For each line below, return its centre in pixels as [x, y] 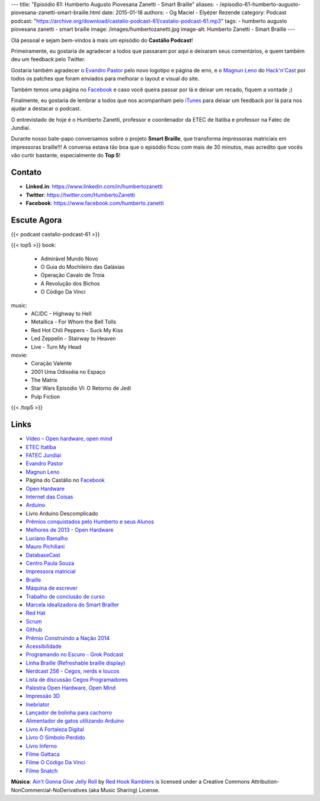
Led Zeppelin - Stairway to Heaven [73, 339]
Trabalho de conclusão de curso [65, 596]
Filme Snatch [42, 771]
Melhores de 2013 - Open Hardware [70, 530]
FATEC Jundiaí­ [44, 455]
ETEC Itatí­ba [41, 447]
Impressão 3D [43, 696]
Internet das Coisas [49, 497]
